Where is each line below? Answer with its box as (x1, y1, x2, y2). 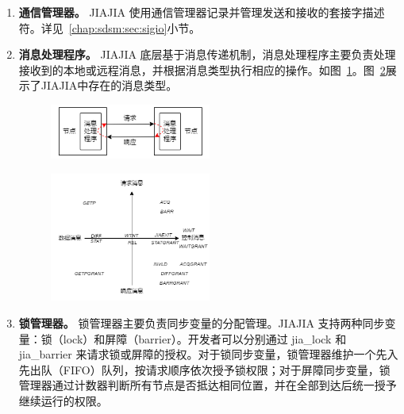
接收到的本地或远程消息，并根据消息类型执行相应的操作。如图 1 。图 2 (18, 61, 386, 78)
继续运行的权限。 (18, 392, 108, 408)
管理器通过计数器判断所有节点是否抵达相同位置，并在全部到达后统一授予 (18, 377, 397, 393)
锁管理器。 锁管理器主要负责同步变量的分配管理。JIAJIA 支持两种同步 (18, 314, 385, 331)
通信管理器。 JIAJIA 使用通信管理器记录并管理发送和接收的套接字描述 (18, 4, 385, 20)
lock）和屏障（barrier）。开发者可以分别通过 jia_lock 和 (63, 330, 347, 347)
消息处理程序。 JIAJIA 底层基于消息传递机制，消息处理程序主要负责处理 (18, 46, 396, 63)
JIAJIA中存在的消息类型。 (40, 77, 178, 94)
